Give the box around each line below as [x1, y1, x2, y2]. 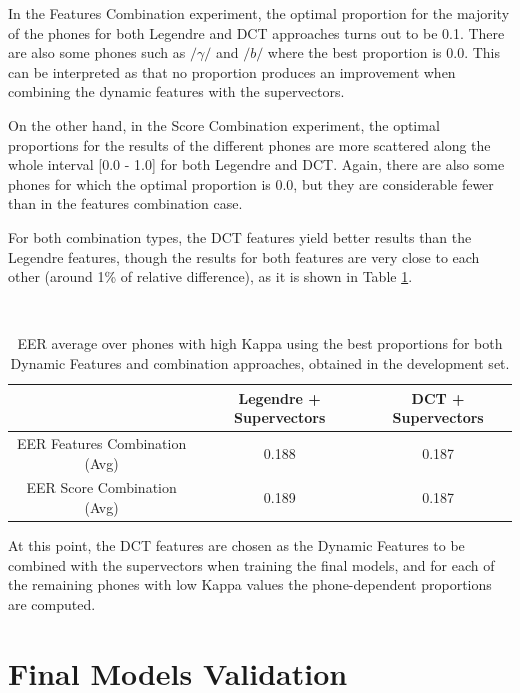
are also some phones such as [8, 42, 186, 63]
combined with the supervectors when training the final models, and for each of [8, 554, 495, 575]
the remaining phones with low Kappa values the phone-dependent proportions [8, 574, 492, 595]
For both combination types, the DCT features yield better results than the [8, 226, 472, 247]
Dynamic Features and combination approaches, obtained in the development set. [10, 352, 510, 373]
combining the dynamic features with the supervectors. [8, 81, 345, 102]
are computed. [8, 593, 96, 614]
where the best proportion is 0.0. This [267, 42, 500, 63]
